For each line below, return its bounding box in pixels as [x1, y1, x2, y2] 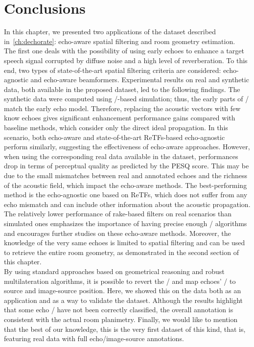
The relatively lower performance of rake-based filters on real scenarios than [4, 208, 231, 219]
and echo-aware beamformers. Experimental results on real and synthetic [30, 74, 249, 85]
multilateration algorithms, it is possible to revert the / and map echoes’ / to [4, 276, 236, 286]
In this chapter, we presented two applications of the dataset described [4, 26, 216, 37]
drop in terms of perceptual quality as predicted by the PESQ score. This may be [4, 161, 249, 171]
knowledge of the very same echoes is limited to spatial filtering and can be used [4, 237, 245, 248]
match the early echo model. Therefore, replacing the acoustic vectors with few [4, 103, 241, 113]
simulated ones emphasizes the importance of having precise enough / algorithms [4, 218, 247, 228]
